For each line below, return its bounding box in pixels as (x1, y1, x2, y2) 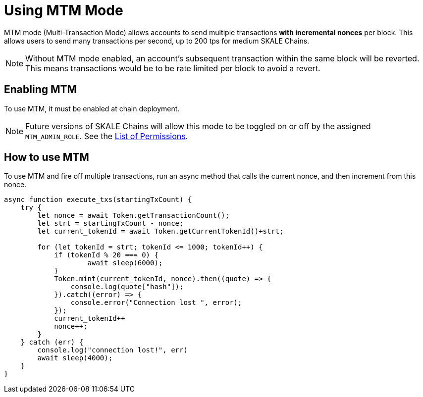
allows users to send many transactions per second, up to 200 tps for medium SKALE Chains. (4, 36, 310, 45)
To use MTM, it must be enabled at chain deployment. (4, 104, 180, 113)
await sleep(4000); (37, 354, 113, 362)
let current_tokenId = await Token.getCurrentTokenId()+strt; (37, 227, 284, 236)
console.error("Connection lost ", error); (70, 298, 242, 307)
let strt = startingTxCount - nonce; (37, 219, 184, 228)
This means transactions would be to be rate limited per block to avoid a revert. (25, 63, 320, 73)
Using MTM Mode (4, 2, 123, 19)
